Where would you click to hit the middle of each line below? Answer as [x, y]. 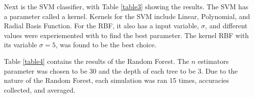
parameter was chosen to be [46, 70]
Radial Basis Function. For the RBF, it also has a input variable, [102, 26]
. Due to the [219, 70]
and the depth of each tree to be [147, 70]
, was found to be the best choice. [106, 45]
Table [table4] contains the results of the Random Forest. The [97, 61]
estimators [213, 61]
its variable [21, 45]
